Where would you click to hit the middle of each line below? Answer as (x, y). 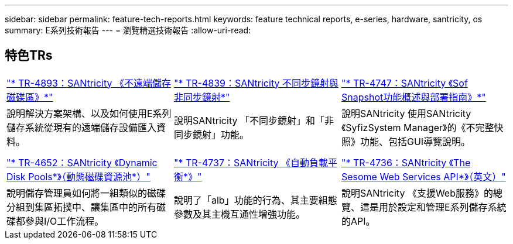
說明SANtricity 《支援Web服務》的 (417, 193)
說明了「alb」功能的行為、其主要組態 (255, 200)
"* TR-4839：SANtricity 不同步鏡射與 (256, 83)
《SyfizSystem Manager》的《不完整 (418, 127)
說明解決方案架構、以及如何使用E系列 (89, 113)
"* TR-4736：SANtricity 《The (406, 162)
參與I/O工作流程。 (65, 221)
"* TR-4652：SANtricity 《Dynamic (82, 162)
